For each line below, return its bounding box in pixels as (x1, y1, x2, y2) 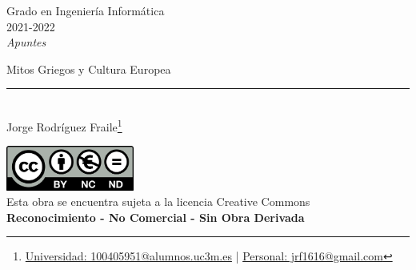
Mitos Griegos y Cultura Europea (6, 60, 171, 77)
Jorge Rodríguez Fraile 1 (6, 115, 122, 135)
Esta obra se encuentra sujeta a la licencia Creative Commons (6, 193, 310, 210)
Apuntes (6, 34, 46, 50)
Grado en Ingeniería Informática (6, 2, 165, 18)
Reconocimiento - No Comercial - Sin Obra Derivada (6, 208, 305, 225)
